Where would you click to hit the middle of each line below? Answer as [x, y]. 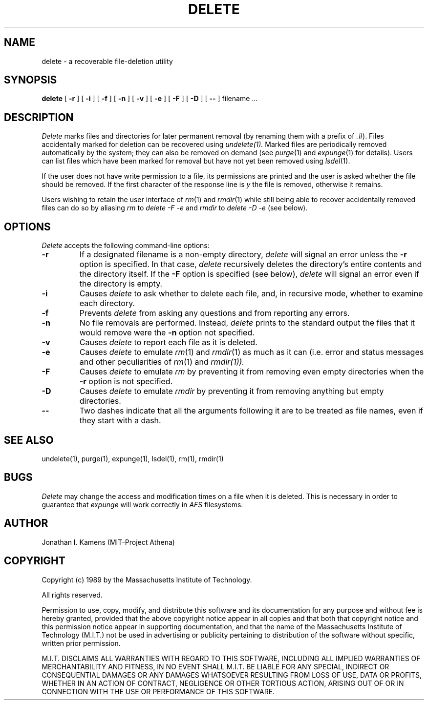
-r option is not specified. [126, 382]
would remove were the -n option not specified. [167, 333]
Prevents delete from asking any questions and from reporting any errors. [214, 313]
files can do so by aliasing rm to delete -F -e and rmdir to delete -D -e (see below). [175, 208]
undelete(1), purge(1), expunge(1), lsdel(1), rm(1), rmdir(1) [133, 458]
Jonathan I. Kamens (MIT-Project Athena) [108, 542]
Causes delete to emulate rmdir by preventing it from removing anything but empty [232, 391]
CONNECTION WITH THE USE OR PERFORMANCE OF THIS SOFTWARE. [158, 691]
